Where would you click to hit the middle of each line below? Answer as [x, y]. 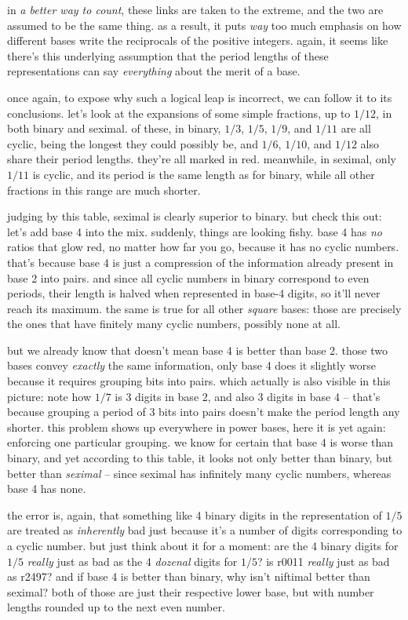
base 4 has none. [47, 489]
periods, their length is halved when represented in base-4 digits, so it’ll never [194, 293]
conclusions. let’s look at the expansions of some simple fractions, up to [179, 113]
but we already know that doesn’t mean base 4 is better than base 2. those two [197, 350]
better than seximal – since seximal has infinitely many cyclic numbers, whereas [199, 473]
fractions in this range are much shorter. [104, 190]
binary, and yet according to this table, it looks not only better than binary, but [200, 458]
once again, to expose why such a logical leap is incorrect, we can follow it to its [200, 97]
